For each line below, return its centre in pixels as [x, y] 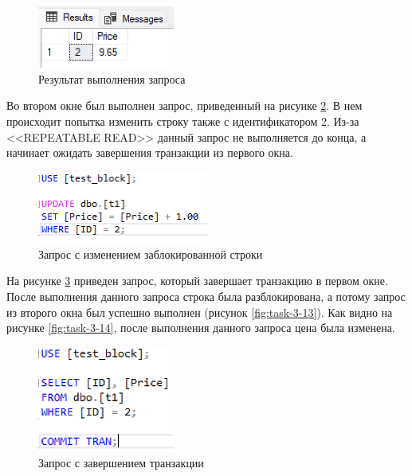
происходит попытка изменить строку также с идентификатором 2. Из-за [183, 121]
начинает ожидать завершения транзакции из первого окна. [150, 152]
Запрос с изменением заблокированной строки [151, 254]
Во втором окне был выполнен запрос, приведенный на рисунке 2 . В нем [184, 105]
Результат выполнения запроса [112, 78]
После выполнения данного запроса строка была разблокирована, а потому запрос [206, 297]
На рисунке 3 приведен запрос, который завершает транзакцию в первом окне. [197, 281]
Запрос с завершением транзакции [121, 463]
